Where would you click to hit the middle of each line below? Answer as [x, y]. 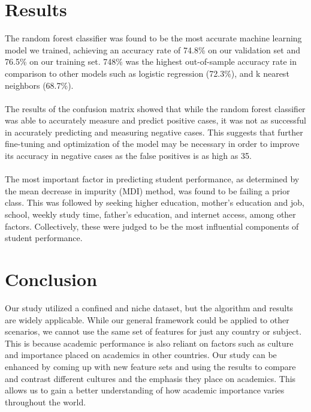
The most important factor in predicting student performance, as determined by [152, 179]
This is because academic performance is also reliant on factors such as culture [149, 343]
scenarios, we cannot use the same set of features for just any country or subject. [153, 331]
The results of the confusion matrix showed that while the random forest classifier [155, 108]
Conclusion [51, 279]
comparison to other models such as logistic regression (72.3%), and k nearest [147, 73]
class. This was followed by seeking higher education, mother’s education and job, [155, 202]
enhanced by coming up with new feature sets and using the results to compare [150, 366]
